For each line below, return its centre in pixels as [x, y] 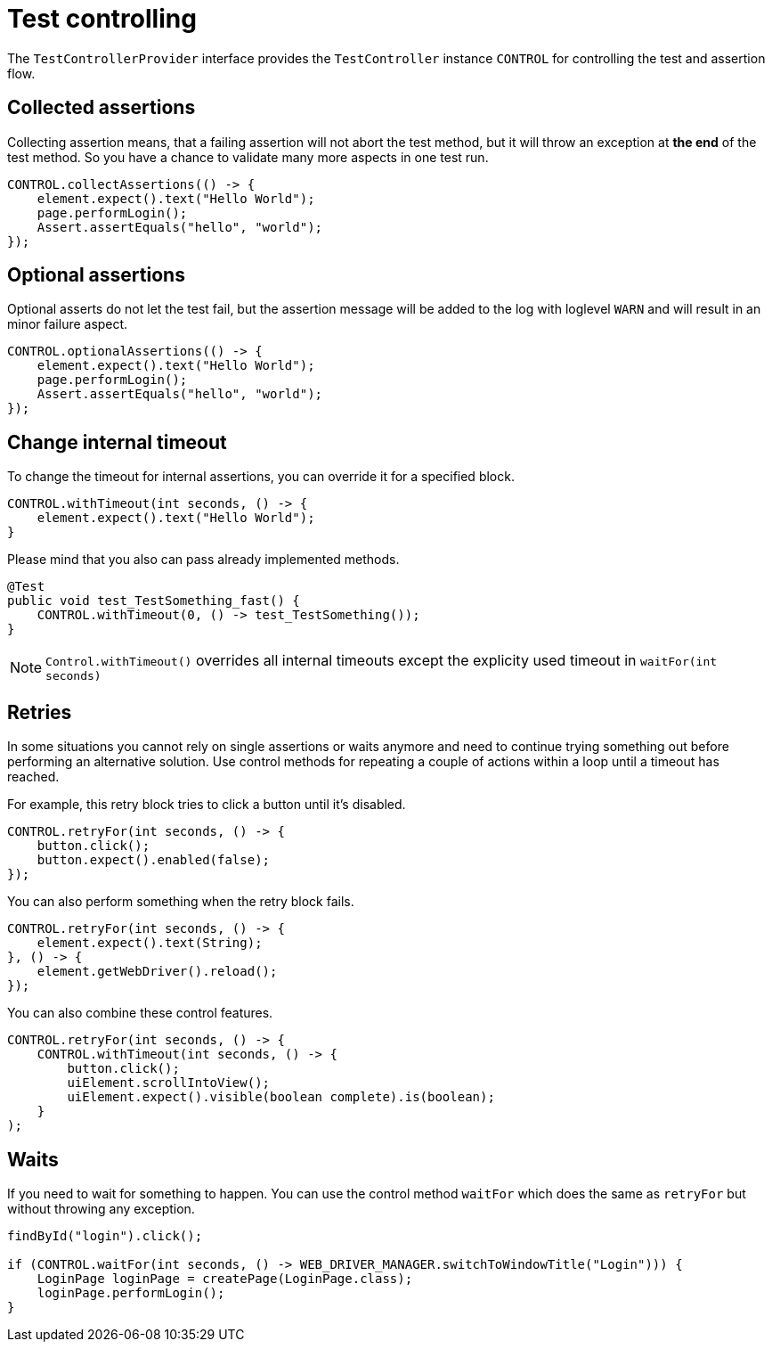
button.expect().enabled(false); [154, 860]
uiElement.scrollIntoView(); [169, 1083]
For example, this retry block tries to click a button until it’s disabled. [207, 805]
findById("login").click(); [105, 1235]
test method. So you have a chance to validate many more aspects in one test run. [248, 157]
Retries [40, 712]
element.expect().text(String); [150, 943]
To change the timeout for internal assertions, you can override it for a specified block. [261, 477]
